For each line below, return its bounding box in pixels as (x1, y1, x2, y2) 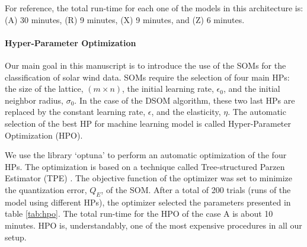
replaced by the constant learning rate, (5, 105, 146, 118)
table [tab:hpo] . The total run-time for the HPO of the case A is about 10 (5, 207, 273, 220)
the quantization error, (5, 183, 87, 195)
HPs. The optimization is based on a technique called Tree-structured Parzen (5, 160, 285, 172)
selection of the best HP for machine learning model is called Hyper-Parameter (5, 117, 292, 129)
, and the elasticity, (151, 105, 221, 118)
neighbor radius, (5, 94, 63, 106)
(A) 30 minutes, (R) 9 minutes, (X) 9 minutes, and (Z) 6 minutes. (5, 13, 245, 25)
